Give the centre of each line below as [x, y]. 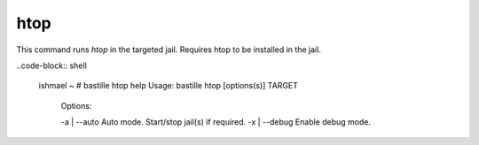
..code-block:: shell [52, 65]
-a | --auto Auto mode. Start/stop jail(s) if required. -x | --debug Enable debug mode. [216, 122]
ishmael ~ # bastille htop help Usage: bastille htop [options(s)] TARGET [169, 86]
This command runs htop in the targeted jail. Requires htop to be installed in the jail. [169, 50]
